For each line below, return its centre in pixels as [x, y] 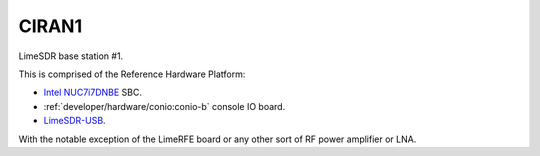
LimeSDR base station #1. [71, 56]
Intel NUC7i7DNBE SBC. [92, 92]
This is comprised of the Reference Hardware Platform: [132, 74]
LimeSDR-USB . [74, 121]
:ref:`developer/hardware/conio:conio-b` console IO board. [164, 106]
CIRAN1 [50, 26]
